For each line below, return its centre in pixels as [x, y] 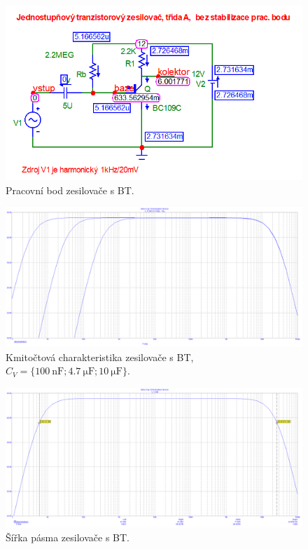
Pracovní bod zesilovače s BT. [70, 190]
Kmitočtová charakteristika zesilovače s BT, [100, 357]
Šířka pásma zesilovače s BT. [68, 537]
